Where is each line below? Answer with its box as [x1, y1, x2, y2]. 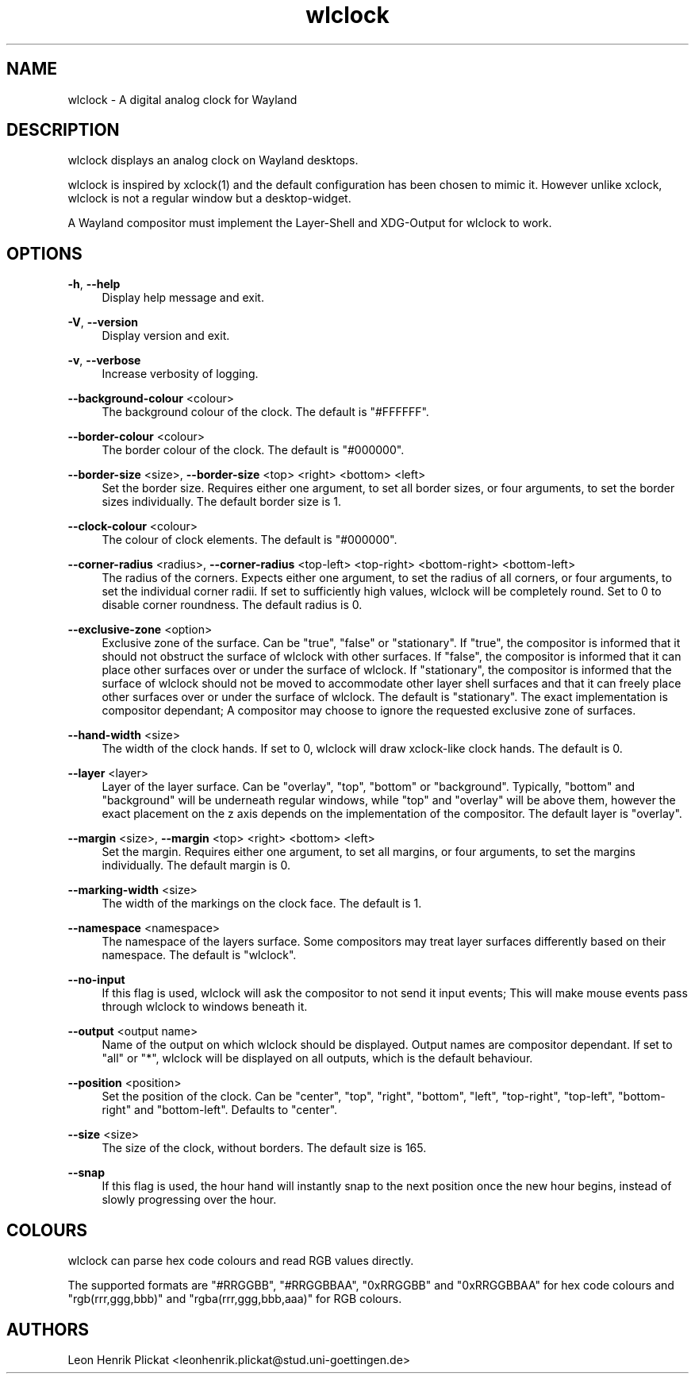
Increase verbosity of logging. [102, 367, 259, 381]
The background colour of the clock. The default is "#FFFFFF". [102, 405, 429, 419]
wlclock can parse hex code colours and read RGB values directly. [67, 1254, 414, 1268]
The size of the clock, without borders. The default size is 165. [102, 1141, 427, 1155]
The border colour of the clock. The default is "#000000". [102, 443, 405, 457]
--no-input [67, 973, 125, 987]
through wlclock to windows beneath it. [102, 1000, 308, 1014]
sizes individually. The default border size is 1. [102, 495, 342, 509]
